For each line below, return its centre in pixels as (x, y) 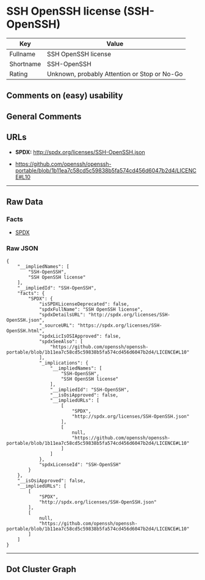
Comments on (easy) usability (65, 96)
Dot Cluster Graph (41, 569)
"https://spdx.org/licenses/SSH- (120, 325)
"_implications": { (63, 363)
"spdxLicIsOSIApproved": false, (80, 336)
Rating (19, 73)
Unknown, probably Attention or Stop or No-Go (115, 73)
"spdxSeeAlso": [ (61, 341)
